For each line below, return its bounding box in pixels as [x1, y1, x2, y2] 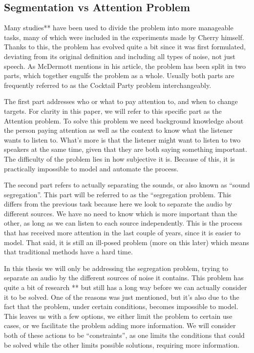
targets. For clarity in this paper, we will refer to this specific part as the [4, 105, 222, 116]
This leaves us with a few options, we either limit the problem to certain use [4, 311, 233, 321]
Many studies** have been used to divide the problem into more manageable [4, 22, 233, 33]
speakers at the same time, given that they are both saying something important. [4, 144, 247, 154]
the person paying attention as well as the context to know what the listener [4, 125, 233, 135]
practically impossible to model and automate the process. [4, 163, 179, 173]
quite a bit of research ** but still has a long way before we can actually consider [4, 282, 247, 292]
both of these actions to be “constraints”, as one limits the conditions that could [4, 330, 245, 340]
